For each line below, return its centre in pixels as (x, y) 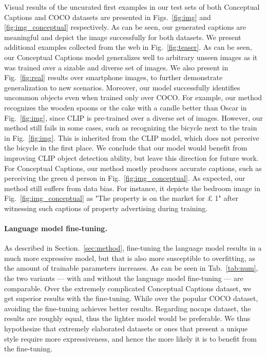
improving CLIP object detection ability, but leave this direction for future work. (131, 157)
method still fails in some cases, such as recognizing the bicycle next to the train (131, 128)
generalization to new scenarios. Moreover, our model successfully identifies (122, 87)
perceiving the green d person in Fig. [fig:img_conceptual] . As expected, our (125, 178)
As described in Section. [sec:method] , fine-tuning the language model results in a (133, 248)
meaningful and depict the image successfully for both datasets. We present (123, 37)
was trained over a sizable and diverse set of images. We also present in (116, 67)
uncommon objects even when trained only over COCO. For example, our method (133, 97)
